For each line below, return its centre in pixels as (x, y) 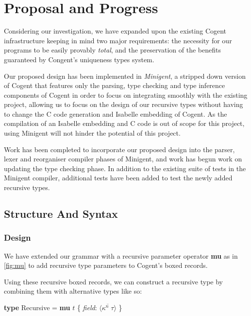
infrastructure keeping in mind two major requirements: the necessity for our (118, 40)
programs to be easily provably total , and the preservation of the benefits (112, 50)
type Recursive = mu (37, 307)
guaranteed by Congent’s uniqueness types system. (79, 59)
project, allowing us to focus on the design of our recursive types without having (124, 104)
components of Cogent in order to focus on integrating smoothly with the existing (126, 95)
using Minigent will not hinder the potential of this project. (92, 133)
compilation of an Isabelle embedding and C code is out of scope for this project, (124, 123)
